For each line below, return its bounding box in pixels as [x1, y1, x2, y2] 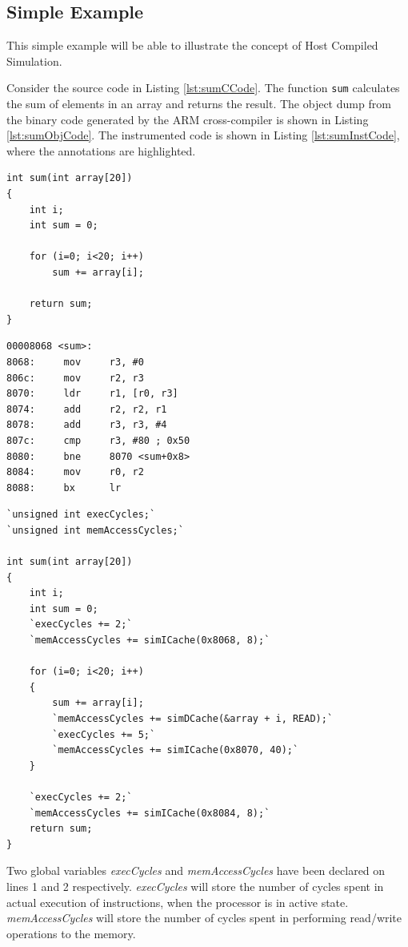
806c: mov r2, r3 [6, 372, 144, 384]
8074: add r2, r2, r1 [6, 403, 167, 415]
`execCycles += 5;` [52, 728, 156, 740]
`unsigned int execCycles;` [6, 509, 156, 521]
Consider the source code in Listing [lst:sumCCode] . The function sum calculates [6, 79, 400, 96]
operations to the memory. [6, 925, 136, 941]
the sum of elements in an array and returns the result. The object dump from [6, 95, 391, 112]
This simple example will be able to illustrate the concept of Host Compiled [6, 37, 378, 54]
